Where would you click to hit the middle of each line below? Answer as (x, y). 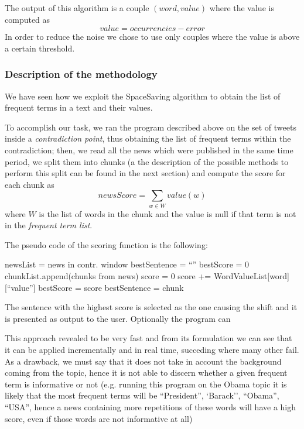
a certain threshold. (40, 48)
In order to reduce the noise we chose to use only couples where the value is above (152, 37)
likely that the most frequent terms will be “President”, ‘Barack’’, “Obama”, (142, 395)
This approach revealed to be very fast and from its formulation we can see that (148, 338)
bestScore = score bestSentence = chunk (111, 287)
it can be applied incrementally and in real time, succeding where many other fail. (152, 350)
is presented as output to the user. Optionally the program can (118, 318)
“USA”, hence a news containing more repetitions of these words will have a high (150, 406)
